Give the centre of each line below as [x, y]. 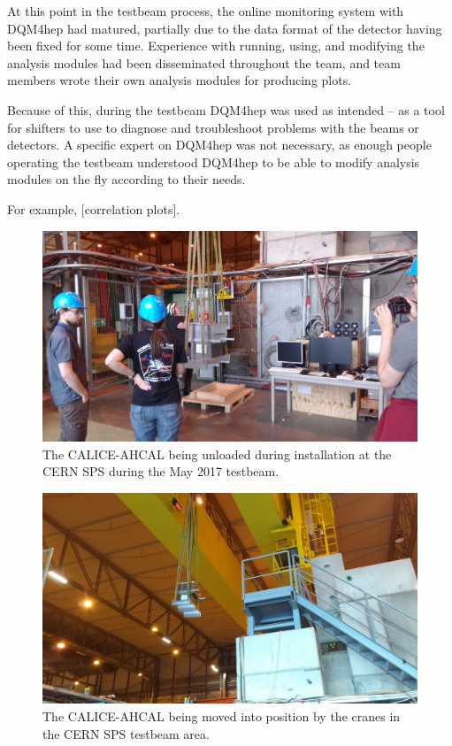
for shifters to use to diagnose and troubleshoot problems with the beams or [213, 127]
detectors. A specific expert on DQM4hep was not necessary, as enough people [219, 145]
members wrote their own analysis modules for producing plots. [180, 80]
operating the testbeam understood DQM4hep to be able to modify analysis [214, 162]
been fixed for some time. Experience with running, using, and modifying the [216, 46]
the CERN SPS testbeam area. [126, 733]
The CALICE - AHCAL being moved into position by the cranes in [222, 715]
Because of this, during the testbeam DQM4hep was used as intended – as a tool [226, 109]
